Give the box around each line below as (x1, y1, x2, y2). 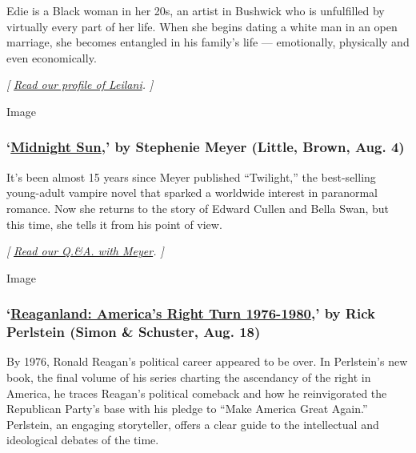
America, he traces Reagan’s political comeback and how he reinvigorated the (6, 384, 387, 401)
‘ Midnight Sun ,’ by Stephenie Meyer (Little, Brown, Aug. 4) (6, 137, 405, 157)
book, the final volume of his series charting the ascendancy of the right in (6, 369, 371, 386)
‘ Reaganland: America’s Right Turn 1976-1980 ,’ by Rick (6, 303, 375, 323)
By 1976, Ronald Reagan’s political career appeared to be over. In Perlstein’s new (6, 353, 408, 370)
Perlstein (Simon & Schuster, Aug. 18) (6, 322, 261, 342)
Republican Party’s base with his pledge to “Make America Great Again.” (6, 400, 368, 417)
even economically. (6, 49, 97, 66)
